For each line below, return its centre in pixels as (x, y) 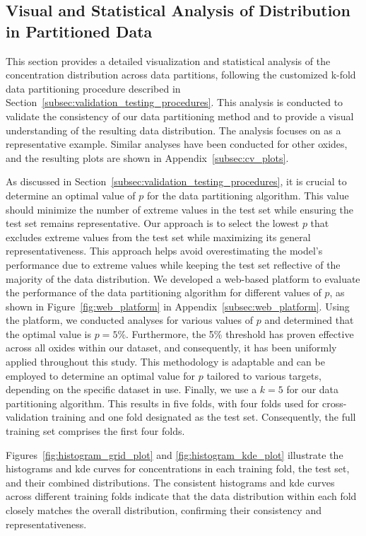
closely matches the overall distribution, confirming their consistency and (164, 510)
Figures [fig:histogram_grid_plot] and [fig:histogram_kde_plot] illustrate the (175, 454)
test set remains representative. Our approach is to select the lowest (153, 223)
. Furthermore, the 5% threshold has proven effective (240, 333)
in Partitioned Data (79, 31)
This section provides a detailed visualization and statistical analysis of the (168, 60)
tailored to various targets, (264, 375)
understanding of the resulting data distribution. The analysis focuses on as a (173, 130)
